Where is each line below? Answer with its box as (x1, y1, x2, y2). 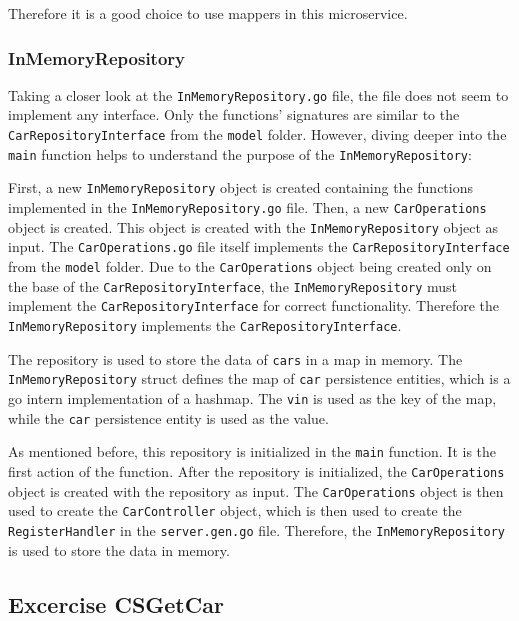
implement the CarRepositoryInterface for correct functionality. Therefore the (8, 295, 499, 316)
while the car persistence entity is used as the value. (8, 407, 329, 428)
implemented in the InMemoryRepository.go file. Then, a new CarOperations (8, 197, 487, 218)
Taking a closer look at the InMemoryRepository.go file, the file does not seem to (8, 84, 509, 105)
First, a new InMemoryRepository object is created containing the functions (8, 177, 473, 198)
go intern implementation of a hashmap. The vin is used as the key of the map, (8, 387, 497, 408)
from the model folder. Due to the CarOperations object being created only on (8, 256, 492, 276)
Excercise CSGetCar (8, 588, 224, 619)
